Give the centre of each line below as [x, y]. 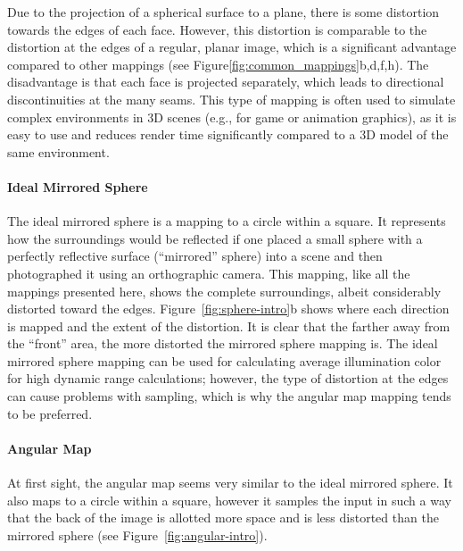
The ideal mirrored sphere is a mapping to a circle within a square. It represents [227, 221]
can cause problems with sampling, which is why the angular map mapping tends [229, 396]
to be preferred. [50, 413]
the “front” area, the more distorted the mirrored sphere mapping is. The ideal [223, 343]
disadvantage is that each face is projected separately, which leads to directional [226, 82]
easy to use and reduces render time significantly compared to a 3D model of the [228, 134]
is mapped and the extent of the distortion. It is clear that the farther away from [229, 326]
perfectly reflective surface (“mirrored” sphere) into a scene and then [195, 256]
